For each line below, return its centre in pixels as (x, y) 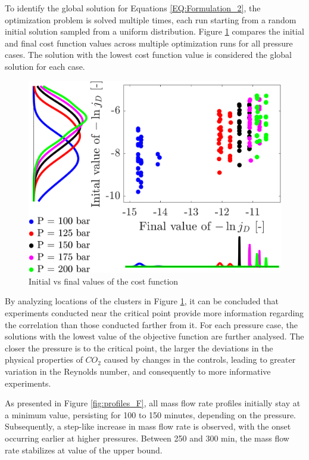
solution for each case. (45, 66)
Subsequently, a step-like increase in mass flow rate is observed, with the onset (148, 426)
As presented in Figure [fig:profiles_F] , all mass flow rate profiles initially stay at (153, 403)
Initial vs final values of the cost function (104, 281)
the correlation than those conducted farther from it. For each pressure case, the (151, 324)
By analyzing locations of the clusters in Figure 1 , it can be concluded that (142, 301)
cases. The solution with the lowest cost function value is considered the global (148, 55)
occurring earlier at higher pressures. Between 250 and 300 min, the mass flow (147, 438)
